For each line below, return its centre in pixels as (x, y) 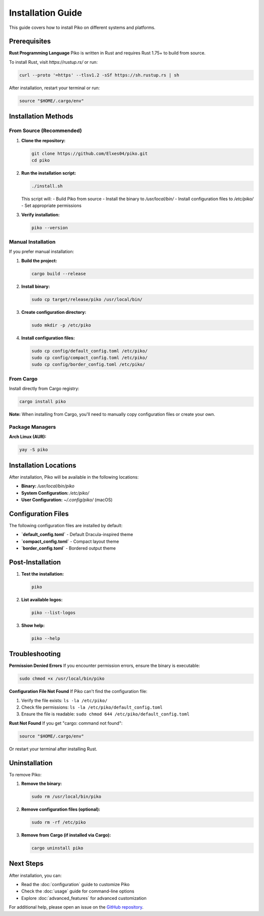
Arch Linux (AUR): (28, 437)
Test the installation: (43, 574)
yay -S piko (34, 450)
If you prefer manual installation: (42, 252)
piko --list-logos (54, 612)
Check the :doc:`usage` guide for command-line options (78, 891)
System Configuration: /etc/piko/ (55, 493)
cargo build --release (59, 274)
